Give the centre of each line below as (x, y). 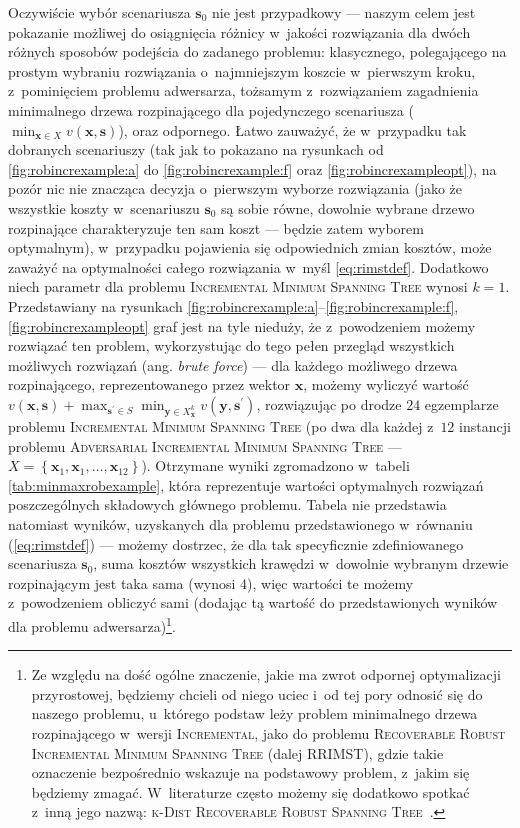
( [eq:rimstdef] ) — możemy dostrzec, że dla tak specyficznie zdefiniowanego (236, 543)
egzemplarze (461, 403)
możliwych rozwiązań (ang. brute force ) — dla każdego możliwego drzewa (233, 364)
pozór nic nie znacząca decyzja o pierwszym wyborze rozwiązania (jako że (235, 188)
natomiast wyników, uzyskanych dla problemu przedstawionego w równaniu (240, 524)
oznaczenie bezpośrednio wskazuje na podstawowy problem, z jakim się (250, 772)
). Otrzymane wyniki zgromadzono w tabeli (275, 465)
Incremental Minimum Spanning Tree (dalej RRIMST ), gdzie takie (237, 752)
